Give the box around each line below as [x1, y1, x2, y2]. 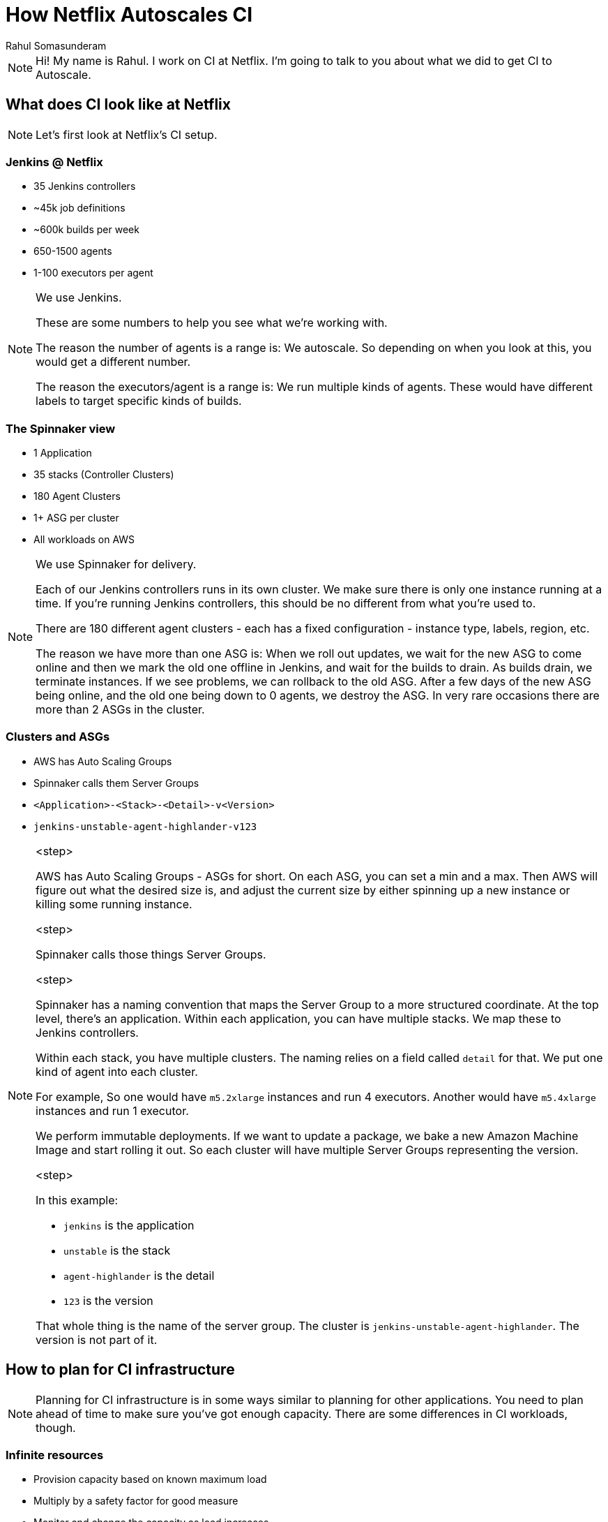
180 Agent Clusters [33, 490, 121, 503]
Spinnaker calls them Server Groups [33, 776, 199, 789]
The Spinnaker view [6, 421, 116, 436]
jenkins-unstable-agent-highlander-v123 [33, 820, 257, 832]
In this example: [36, 1192, 119, 1207]
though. [36, 1420, 76, 1435]
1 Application [33, 447, 92, 459]
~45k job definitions [33, 202, 126, 214]
